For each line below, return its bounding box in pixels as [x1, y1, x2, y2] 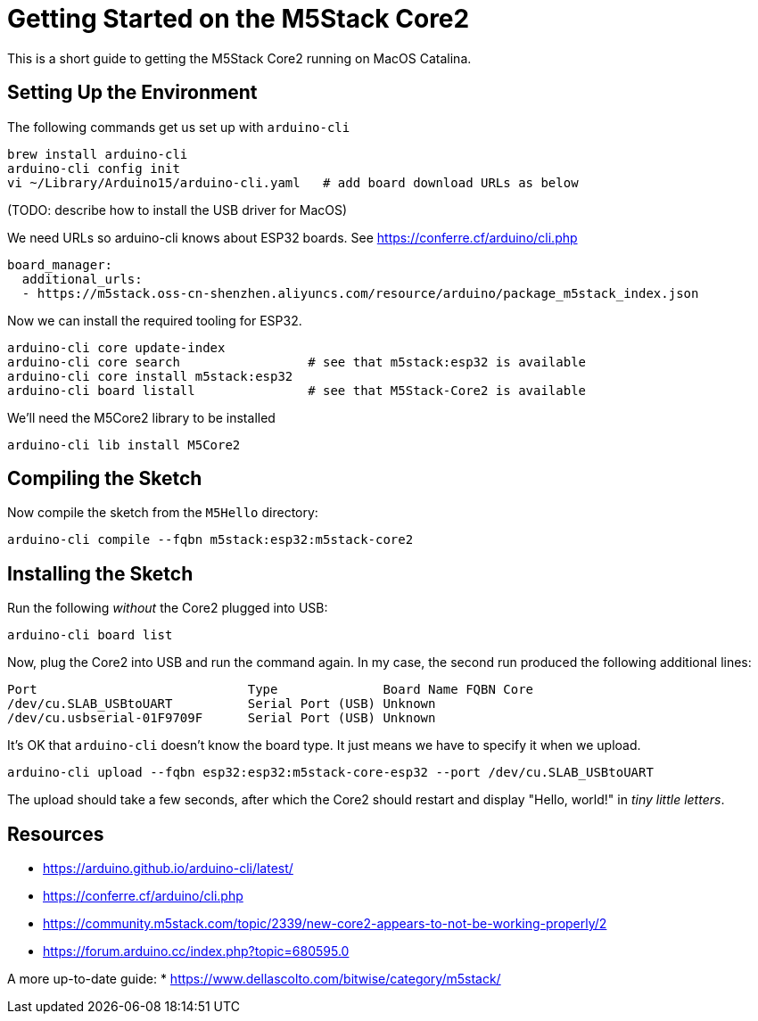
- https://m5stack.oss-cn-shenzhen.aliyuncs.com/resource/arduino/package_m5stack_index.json [21, 285, 699, 301]
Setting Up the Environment [7, 81, 258, 104]
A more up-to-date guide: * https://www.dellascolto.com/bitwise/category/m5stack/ [7, 971, 501, 987]
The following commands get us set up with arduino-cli [7, 119, 350, 135]
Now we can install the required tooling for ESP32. [7, 312, 302, 328]
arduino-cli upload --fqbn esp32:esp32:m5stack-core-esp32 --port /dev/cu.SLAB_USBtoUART [7, 765, 654, 780]
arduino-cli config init [7, 161, 180, 176]
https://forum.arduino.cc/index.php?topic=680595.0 [43, 943, 350, 959]
